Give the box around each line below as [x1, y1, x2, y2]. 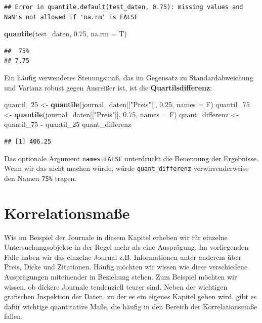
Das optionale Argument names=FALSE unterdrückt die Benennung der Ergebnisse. [4, 153, 258, 163]
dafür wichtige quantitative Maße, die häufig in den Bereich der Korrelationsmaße [4, 301, 257, 311]
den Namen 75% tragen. [4, 172, 77, 183]
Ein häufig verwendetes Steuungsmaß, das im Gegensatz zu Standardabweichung [4, 72, 253, 82]
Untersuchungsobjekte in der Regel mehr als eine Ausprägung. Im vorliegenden [4, 242, 248, 252]
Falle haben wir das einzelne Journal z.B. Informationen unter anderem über [4, 251, 242, 262]
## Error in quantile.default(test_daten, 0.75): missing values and [4, 4, 243, 11]
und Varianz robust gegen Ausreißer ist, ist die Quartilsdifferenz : [4, 82, 212, 93]
